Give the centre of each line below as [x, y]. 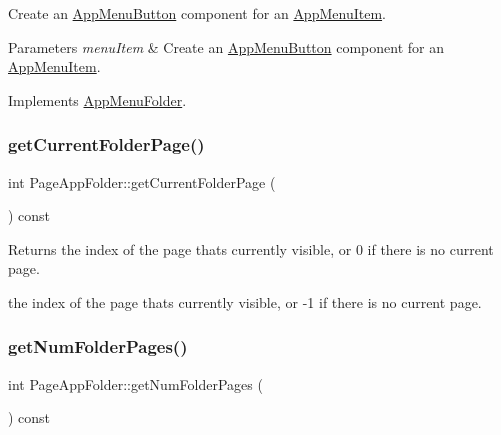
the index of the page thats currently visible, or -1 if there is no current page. [245, 301]
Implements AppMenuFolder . [97, 99]
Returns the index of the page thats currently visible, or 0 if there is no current [251, 248]
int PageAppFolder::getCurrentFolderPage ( [142, 181]
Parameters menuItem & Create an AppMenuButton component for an [226, 46]
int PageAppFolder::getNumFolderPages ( [135, 383]
